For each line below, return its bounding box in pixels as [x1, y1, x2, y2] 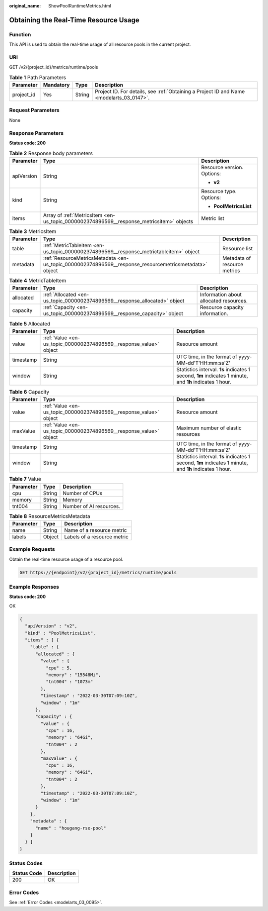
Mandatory [43, 82, 70, 89]
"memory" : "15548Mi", [45, 672, 101, 678]
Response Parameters [9, 129, 64, 136]
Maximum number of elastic [176, 424, 242, 431]
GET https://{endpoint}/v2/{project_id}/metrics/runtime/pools [19, 570, 177, 575]
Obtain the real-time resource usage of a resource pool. [9, 556, 124, 562]
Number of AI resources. [63, 503, 121, 509]
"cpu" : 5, [45, 665, 72, 671]
